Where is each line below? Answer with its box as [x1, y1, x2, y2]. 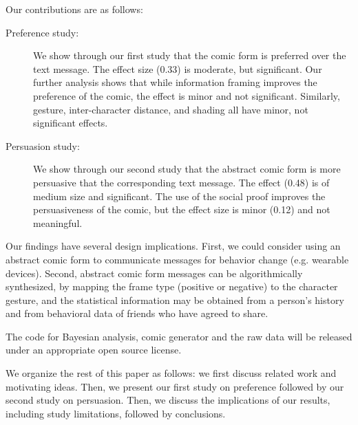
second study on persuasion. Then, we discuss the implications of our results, [6, 393, 330, 407]
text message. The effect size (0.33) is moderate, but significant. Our [33, 61, 322, 76]
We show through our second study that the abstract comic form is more [33, 162, 341, 176]
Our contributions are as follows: [6, 2, 143, 16]
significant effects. [33, 116, 108, 130]
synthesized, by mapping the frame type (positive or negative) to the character [6, 279, 338, 294]
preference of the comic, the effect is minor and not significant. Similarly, [33, 88, 340, 102]
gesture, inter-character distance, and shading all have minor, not [33, 102, 308, 116]
